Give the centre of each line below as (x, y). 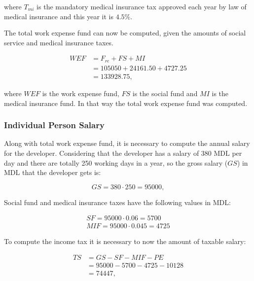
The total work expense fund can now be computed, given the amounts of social (125, 33)
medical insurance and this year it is (59, 16)
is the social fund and (165, 93)
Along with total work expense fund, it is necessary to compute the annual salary (127, 143)
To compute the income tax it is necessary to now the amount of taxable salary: (125, 241)
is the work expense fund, (81, 93)
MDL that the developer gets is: (53, 172)
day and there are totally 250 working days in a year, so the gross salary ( (116, 162)
